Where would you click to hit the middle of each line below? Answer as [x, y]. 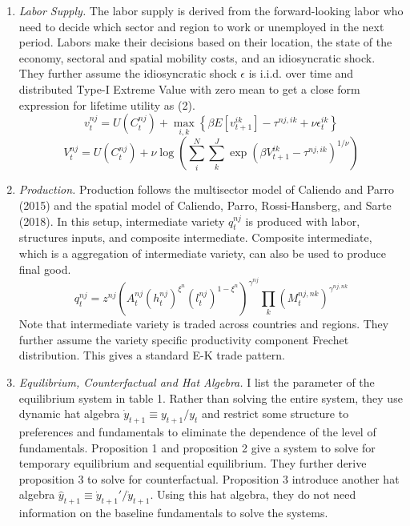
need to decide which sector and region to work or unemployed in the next [201, 26]
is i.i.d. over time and [301, 73]
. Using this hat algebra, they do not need [253, 494]
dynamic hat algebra [69, 414]
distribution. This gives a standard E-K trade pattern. [152, 355]
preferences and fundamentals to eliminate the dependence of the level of [197, 431]
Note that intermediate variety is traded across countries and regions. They [204, 324]
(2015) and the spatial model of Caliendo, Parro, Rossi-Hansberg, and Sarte [205, 205]
